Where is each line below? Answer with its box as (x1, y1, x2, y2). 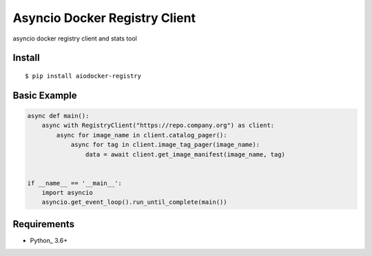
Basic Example (12, 89, 77, 101)
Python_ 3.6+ (30, 236, 68, 244)
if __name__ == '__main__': (27, 179, 122, 187)
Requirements (12, 218, 75, 230)
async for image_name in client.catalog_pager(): (56, 131, 227, 139)
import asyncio (41, 189, 93, 197)
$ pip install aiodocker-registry (25, 72, 141, 80)
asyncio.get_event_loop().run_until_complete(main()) (41, 198, 227, 206)
